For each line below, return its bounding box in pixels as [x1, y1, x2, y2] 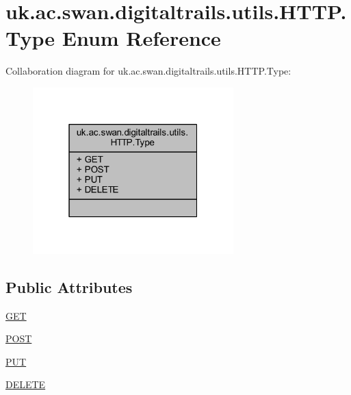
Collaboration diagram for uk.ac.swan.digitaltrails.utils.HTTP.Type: [5, 64, 291, 78]
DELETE [5, 377, 46, 392]
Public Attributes [5, 276, 133, 297]
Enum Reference [62, 24, 221, 52]
